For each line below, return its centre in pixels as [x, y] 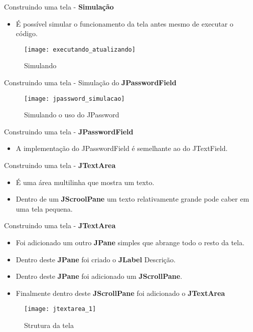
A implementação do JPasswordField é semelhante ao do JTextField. [122, 148]
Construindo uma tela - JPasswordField [69, 131]
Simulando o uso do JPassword [72, 115]
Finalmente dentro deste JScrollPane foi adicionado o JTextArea [120, 293]
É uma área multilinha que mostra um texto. [85, 182]
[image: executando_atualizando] [80, 49]
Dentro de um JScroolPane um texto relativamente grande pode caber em [133, 199]
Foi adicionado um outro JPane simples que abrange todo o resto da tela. [130, 242]
